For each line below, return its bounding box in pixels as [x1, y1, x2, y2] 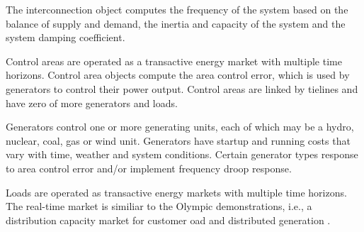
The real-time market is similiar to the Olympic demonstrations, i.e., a [6, 199, 312, 214]
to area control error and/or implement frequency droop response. [6, 160, 292, 175]
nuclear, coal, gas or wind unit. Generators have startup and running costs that [6, 133, 351, 148]
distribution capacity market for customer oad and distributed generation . [6, 212, 331, 227]
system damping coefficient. [6, 30, 125, 45]
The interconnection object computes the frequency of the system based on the [6, 2, 348, 16]
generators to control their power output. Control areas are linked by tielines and [6, 81, 358, 96]
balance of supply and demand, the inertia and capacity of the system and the [6, 16, 346, 31]
